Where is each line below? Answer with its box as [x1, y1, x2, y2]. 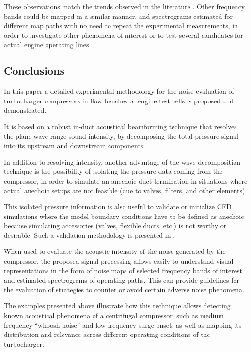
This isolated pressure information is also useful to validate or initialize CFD [4, 201, 232, 212]
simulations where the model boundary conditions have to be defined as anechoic [4, 211, 244, 221]
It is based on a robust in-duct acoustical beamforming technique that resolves [4, 121, 237, 131]
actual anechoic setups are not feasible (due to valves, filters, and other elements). [4, 185, 247, 195]
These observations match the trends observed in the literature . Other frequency [4, 1, 245, 11]
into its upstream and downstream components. [4, 140, 145, 151]
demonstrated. [4, 105, 47, 115]
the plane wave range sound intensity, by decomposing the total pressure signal [4, 131, 238, 141]
